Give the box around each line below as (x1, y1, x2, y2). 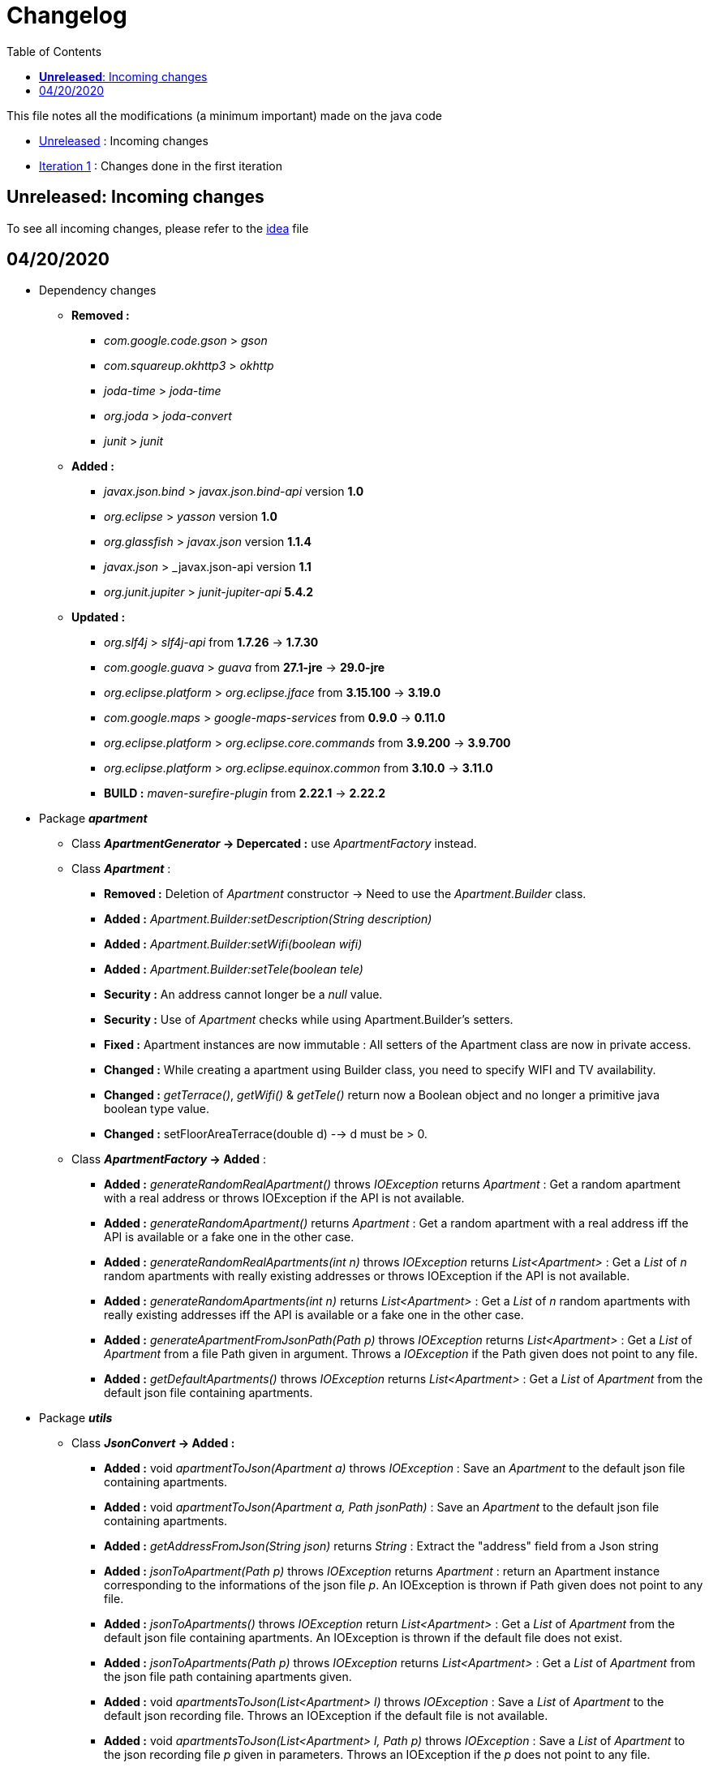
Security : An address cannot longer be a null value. (104, 987, 383, 1002)
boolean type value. (104, 1102, 210, 1116)
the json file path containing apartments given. (104, 1670, 352, 1684)
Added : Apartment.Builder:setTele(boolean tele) (104, 962, 363, 977)
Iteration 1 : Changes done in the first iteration (39, 158, 283, 173)
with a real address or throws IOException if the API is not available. (104, 1191, 465, 1206)
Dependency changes (39, 283, 157, 298)
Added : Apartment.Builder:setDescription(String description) (104, 912, 432, 926)
